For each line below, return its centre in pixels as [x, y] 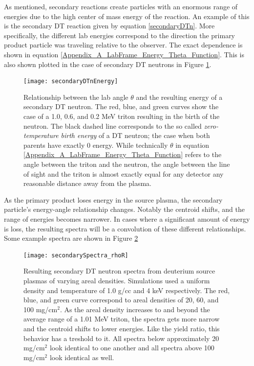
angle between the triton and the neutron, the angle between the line [127, 164]
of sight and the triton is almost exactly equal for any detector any [124, 173]
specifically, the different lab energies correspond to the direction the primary [120, 35]
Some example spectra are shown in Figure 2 [71, 238]
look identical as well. [82, 357]
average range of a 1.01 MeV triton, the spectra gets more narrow [122, 319]
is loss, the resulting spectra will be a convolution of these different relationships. [125, 228]
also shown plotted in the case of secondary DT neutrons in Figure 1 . [108, 64]
